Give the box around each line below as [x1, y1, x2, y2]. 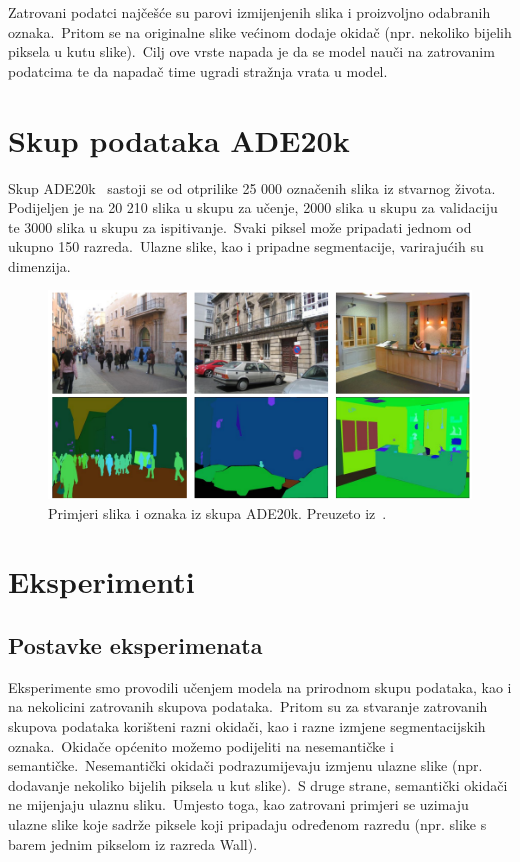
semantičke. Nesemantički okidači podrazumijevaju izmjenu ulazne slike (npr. [8, 755, 483, 776]
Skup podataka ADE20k [8, 119, 350, 160]
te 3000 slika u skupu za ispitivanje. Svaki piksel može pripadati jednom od [8, 216, 472, 237]
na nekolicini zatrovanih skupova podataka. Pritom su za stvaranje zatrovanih [8, 696, 488, 717]
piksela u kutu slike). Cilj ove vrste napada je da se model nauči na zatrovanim [8, 41, 495, 62]
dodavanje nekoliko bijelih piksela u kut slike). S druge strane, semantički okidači [8, 774, 508, 795]
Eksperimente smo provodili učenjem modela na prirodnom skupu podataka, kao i [8, 676, 512, 697]
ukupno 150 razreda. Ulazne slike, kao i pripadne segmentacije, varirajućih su [8, 236, 484, 257]
